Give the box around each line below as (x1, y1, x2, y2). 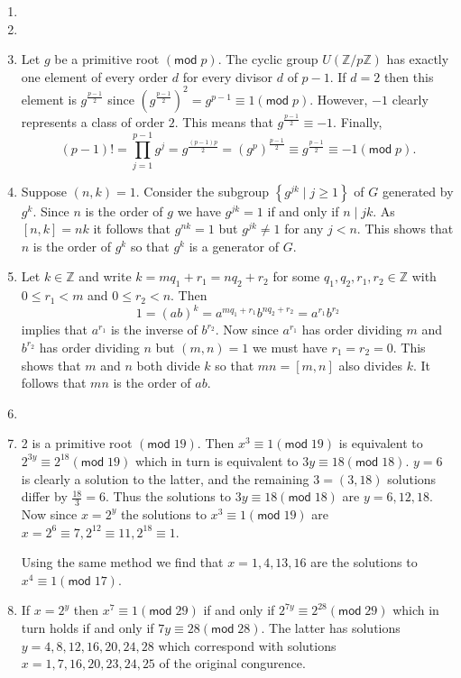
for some (272, 267, 320, 286)
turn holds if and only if (21, 618, 154, 637)
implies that (21, 320, 88, 339)
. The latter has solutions (261, 618, 401, 637)
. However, (309, 89, 368, 108)
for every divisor (182, 67, 273, 86)
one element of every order (21, 67, 169, 86)
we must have (252, 337, 327, 356)
